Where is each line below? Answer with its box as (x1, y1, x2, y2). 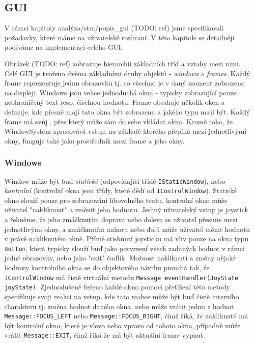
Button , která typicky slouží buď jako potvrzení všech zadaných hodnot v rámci (4, 243, 245, 253)
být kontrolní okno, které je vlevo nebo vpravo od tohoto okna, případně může (4, 320, 241, 330)
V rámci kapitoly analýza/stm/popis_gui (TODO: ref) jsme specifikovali (4, 23, 224, 33)
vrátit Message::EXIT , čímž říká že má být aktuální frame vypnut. (4, 330, 205, 340)
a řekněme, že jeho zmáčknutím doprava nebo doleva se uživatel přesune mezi (4, 214, 238, 225)
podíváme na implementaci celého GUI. (4, 42, 123, 52)
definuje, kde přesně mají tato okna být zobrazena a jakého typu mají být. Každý (4, 106, 250, 116)
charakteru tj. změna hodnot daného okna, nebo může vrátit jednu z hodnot (4, 301, 234, 311)
